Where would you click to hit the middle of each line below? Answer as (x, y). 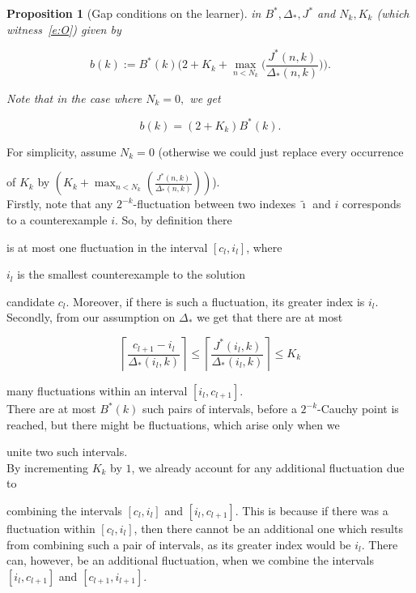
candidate (31, 301)
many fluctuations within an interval (97, 390)
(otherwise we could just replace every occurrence (281, 151)
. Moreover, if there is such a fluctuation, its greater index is (215, 301)
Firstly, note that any (60, 204)
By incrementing (47, 467)
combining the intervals (64, 510)
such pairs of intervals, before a (219, 408)
